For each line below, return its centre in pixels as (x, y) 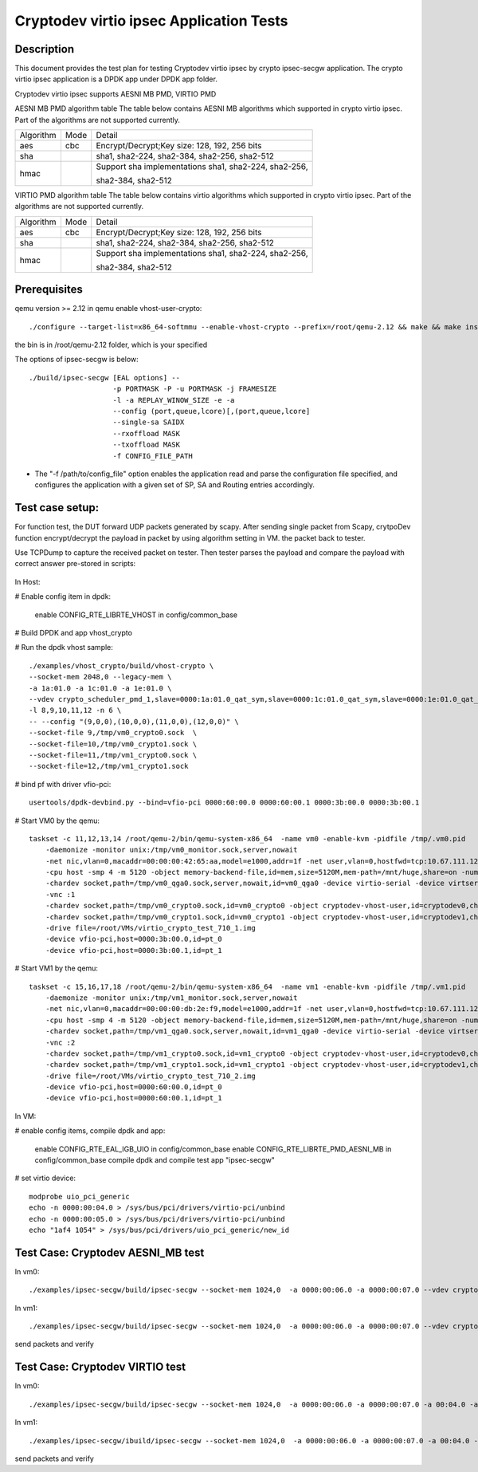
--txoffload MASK (147, 445)
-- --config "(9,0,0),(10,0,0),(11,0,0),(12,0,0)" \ (134, 721)
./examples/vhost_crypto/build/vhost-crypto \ (121, 665)
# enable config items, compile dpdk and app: (90, 1131)
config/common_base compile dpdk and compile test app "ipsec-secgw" (155, 1160)
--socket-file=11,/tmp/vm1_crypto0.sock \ (113, 755)
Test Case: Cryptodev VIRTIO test (100, 1367)
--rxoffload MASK (147, 433)
